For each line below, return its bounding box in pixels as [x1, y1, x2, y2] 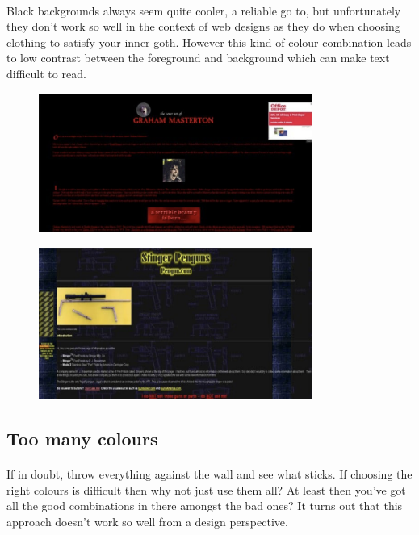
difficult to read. [6, 65, 86, 82]
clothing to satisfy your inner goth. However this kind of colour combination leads [6, 33, 412, 50]
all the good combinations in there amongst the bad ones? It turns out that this [6, 497, 403, 514]
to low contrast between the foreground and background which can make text [6, 49, 390, 66]
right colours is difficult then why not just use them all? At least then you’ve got [6, 481, 406, 498]
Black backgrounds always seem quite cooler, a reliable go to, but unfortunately [6, 2, 401, 19]
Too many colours [6, 426, 158, 451]
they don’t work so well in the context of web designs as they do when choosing [6, 18, 400, 35]
